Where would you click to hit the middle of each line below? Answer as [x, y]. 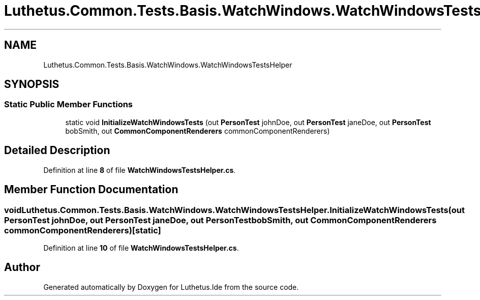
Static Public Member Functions [69, 104]
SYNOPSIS [32, 84]
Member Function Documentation [91, 190]
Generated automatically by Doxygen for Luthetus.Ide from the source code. [171, 287]
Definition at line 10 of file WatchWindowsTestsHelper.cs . [141, 248]
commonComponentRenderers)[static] [83, 230]
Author [22, 267]
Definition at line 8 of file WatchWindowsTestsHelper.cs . [140, 170]
